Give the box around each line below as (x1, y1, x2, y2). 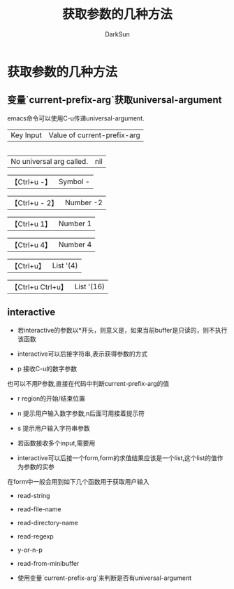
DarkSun (104, 29, 131, 39)
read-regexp (17, 532, 54, 540)
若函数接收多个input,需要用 (17, 438, 96, 447)
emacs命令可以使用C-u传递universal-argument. (7, 113, 145, 123)
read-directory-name (17, 518, 78, 527)
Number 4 (58, 240, 92, 249)
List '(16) (74, 282, 105, 291)
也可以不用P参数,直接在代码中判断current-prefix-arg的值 (7, 379, 170, 387)
